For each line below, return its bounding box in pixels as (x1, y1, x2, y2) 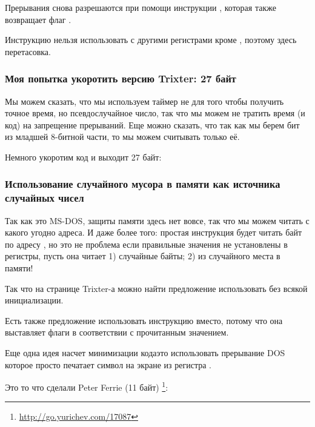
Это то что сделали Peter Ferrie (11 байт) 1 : (5, 379, 168, 393)
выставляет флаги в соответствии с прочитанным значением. (5, 326, 229, 339)
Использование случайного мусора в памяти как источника (5, 176, 280, 191)
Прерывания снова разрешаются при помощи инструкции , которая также (5, 1, 276, 13)
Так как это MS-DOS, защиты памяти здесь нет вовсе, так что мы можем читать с (5, 214, 310, 227)
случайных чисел (5, 190, 84, 205)
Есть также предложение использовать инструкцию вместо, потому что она (5, 314, 283, 326)
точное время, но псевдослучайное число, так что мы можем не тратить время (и (5, 107, 305, 119)
